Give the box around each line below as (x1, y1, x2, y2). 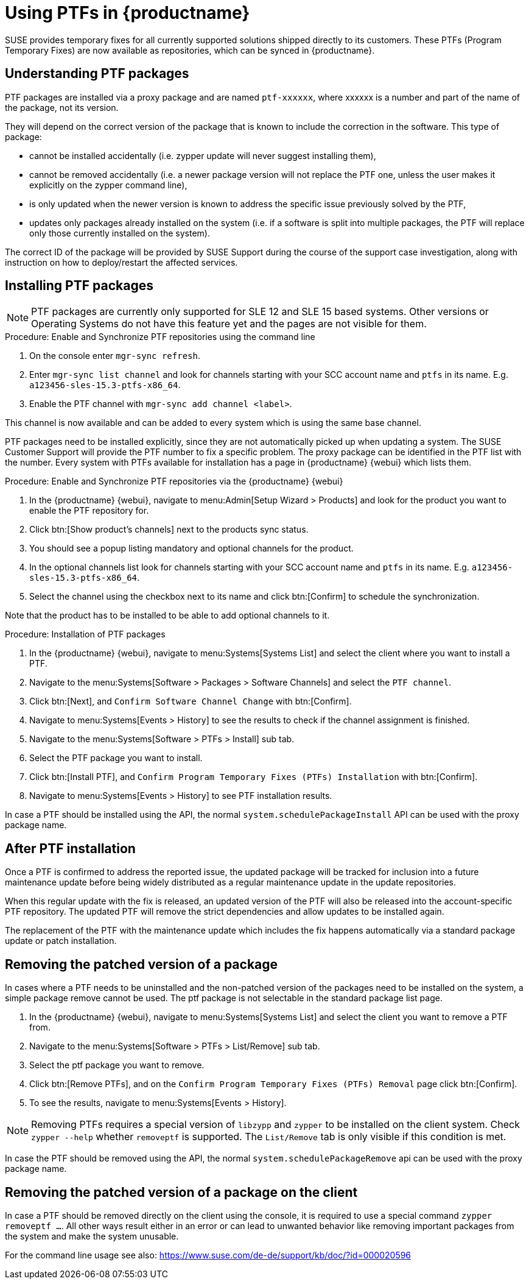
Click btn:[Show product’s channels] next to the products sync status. (29, 524, 309, 535)
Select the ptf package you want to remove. (29, 1060, 205, 1071)
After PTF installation (5, 840, 136, 856)
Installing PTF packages (5, 278, 153, 294)
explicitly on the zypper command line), (29, 179, 187, 190)
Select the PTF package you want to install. (29, 753, 203, 764)
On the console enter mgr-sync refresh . (29, 350, 200, 361)
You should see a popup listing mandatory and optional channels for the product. (29, 543, 354, 554)
